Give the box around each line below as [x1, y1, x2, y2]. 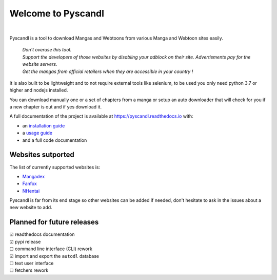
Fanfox [22, 180, 37, 187]
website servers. [22, 61, 57, 67]
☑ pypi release [9, 238, 41, 245]
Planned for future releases [9, 218, 99, 227]
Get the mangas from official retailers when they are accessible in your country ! [22, 68, 193, 74]
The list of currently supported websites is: [9, 164, 100, 170]
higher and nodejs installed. [9, 87, 68, 94]
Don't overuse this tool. [22, 47, 72, 53]
